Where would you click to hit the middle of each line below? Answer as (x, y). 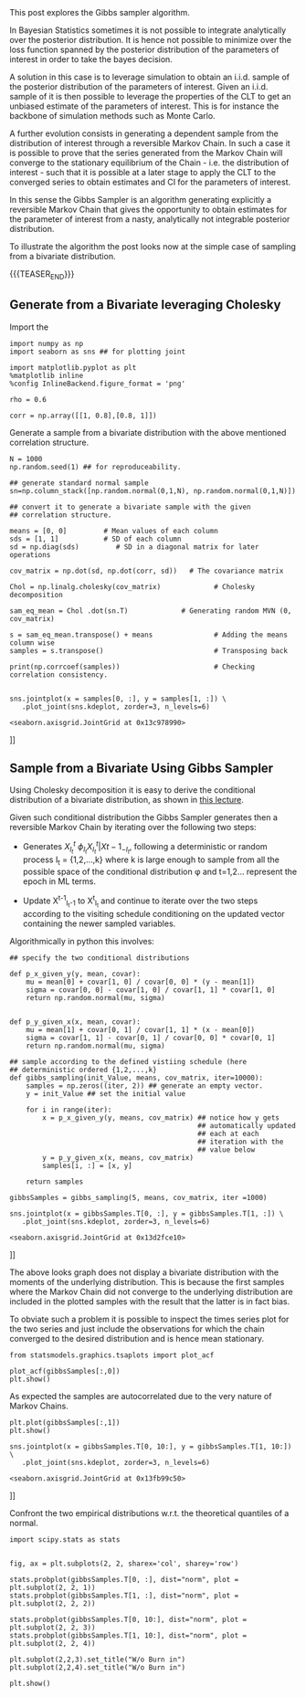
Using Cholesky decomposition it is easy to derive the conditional (132, 790)
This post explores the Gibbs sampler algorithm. (100, 12)
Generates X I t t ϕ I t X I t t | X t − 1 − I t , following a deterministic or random (145, 848)
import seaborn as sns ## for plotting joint (97, 352)
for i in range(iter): (69, 1110)
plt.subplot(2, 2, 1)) (53, 1587)
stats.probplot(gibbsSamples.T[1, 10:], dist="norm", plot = (128, 1635)
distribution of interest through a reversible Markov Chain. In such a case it (150, 143)
